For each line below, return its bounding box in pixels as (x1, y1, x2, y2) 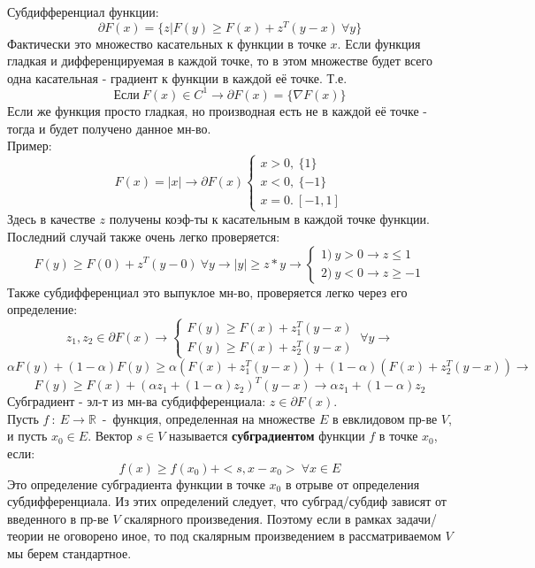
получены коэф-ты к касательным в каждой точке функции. (109, 210, 430, 228)
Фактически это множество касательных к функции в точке (7, 34, 326, 52)
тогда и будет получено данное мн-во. (7, 119, 211, 137)
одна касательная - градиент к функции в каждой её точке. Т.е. (7, 68, 348, 87)
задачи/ (395, 509, 437, 527)
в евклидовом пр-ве (332, 409, 438, 427)
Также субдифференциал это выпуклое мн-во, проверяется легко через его (7, 282, 408, 301)
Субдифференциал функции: (7, 3, 159, 20)
